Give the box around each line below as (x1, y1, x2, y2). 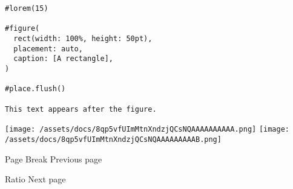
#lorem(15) (5, 4, 48, 13)
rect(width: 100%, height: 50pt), (13, 34, 153, 43)
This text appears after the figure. (5, 104, 157, 114)
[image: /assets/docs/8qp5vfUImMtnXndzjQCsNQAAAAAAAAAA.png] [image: (5, 125, 290, 134)
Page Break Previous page (5, 152, 102, 165)
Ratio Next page (5, 173, 66, 185)
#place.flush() (5, 85, 66, 94)
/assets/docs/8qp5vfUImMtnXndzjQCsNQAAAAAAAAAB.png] (5, 135, 222, 144)
